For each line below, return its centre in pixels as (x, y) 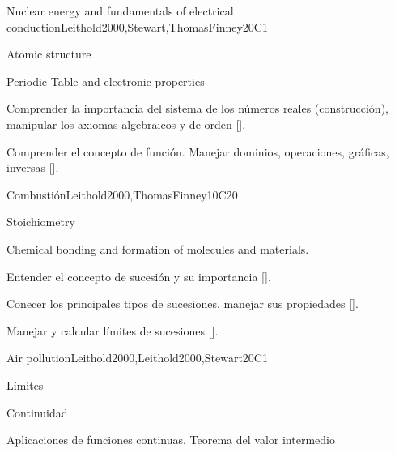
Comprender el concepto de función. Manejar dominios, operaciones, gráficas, (198, 151)
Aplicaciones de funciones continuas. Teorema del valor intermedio (171, 440)
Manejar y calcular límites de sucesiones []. (113, 330)
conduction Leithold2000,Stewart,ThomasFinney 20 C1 (137, 26)
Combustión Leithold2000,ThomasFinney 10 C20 (122, 194)
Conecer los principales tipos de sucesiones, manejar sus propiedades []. (183, 303)
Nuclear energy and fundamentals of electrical (120, 11)
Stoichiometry (41, 222)
